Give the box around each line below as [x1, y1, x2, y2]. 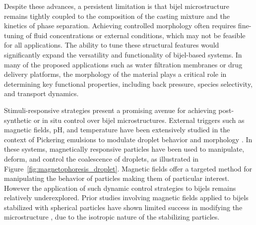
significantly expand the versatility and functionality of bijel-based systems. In [4, 49, 242, 59]
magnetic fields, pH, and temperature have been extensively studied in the [4, 124, 230, 135]
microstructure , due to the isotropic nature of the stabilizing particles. [4, 212, 220, 222]
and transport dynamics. [4, 88, 79, 99]
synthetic [4, 114, 32, 125]
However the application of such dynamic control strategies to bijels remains [4, 182, 236, 193]
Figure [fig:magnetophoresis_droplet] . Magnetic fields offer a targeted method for [4, 163, 253, 173]
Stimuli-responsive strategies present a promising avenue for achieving [4, 105, 216, 115]
